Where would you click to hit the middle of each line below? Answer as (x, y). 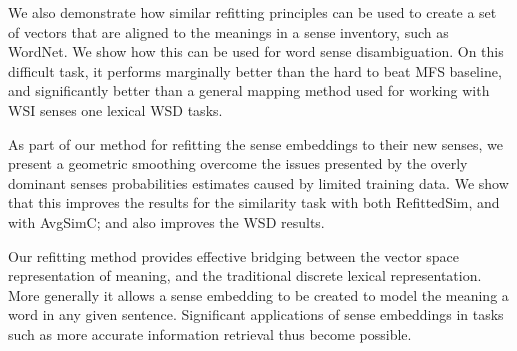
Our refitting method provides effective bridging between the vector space (234, 255)
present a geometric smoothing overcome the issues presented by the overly (238, 163)
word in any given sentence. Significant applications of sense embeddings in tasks (256, 314)
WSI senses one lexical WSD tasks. (115, 109)
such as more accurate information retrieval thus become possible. (210, 333)
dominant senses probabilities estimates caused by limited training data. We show (258, 182)
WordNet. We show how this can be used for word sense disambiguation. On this (256, 51)
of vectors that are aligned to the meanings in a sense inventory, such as (228, 31)
